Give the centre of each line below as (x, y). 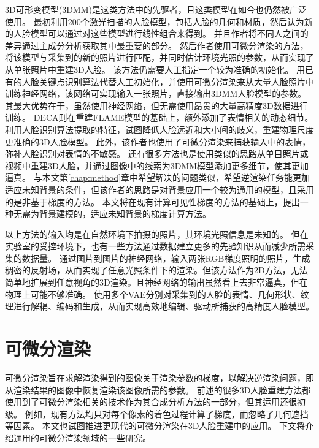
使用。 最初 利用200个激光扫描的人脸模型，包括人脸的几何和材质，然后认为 (155, 21)
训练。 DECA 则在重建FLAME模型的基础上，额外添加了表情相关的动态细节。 (159, 117)
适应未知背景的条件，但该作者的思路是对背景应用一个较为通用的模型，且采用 (159, 189)
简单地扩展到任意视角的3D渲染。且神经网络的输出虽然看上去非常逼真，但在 (156, 282)
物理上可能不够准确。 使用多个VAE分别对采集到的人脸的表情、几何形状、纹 (157, 294)
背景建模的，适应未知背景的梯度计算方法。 (125, 214)
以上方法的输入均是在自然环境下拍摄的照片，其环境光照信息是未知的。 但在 (157, 234)
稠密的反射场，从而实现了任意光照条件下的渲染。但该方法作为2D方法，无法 (156, 270)
